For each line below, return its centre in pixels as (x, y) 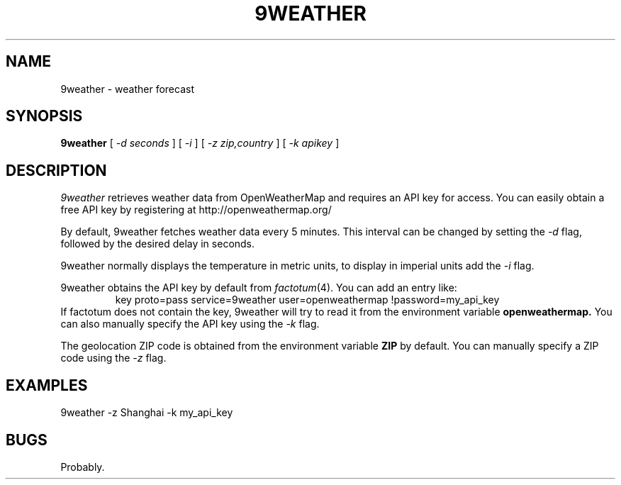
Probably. (83, 467)
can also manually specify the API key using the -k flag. (190, 324)
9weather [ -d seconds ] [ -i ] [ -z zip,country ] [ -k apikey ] (200, 143)
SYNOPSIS (44, 116)
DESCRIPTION (56, 170)
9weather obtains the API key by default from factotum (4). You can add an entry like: (259, 288)
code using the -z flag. (113, 358)
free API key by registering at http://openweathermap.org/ (196, 210)
